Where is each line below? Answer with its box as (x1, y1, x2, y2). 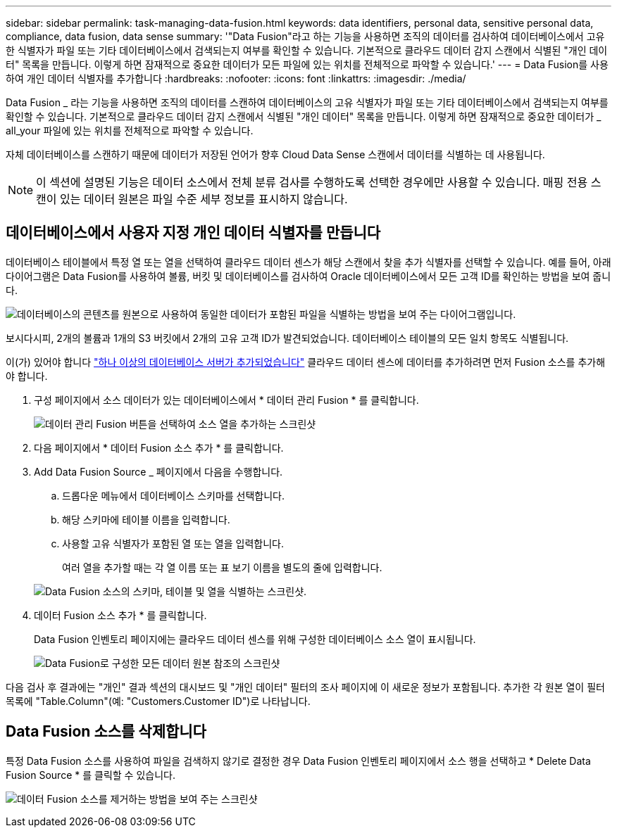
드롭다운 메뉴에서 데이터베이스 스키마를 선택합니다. (62, 489, 285, 502)
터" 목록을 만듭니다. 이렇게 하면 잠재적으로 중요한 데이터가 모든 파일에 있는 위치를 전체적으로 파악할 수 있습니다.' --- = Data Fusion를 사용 (6, 58, 609, 70)
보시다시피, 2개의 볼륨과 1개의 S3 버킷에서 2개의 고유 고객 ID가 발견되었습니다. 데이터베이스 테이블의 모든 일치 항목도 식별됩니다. (6, 331, 569, 344)
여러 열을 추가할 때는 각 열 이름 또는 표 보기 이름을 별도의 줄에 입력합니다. (62, 561, 382, 573)
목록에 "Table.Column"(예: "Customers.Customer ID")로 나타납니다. (6, 694, 311, 707)
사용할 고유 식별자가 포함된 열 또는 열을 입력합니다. (62, 537, 284, 549)
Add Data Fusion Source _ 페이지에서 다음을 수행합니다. (34, 465, 283, 478)
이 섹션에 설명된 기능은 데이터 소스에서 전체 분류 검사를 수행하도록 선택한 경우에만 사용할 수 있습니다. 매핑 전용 (36, 175, 588, 189)
